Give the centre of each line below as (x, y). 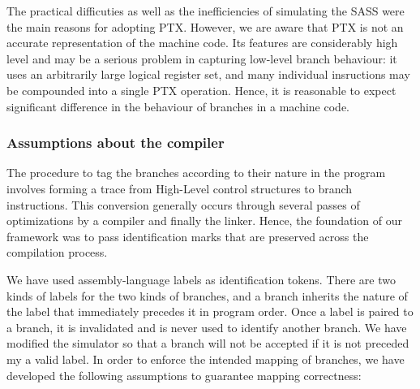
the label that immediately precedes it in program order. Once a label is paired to (210, 311)
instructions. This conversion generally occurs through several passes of (183, 204)
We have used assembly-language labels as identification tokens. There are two (201, 279)
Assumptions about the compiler (116, 143)
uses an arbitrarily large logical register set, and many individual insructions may (208, 74)
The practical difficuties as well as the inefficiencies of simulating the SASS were (206, 11)
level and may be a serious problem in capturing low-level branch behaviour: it (202, 58)
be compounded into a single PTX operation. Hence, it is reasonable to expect (201, 90)
